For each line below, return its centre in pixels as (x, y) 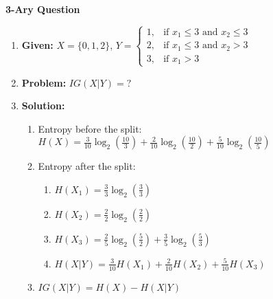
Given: (37, 44)
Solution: (43, 106)
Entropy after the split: (87, 166)
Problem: (44, 82)
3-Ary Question (43, 9)
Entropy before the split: (90, 128)
